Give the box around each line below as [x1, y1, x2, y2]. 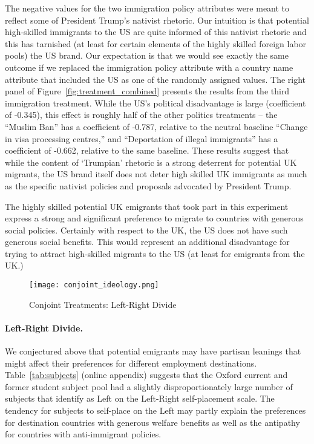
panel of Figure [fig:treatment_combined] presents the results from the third [5, 85, 290, 97]
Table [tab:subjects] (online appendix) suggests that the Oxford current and [5, 368, 288, 381]
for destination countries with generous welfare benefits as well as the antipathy [5, 416, 300, 428]
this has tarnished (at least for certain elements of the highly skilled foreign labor [5, 37, 307, 50]
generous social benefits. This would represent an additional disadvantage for [5, 235, 290, 248]
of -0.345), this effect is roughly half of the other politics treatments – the [5, 108, 278, 121]
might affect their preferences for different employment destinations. [5, 356, 257, 369]
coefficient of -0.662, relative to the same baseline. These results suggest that [5, 144, 289, 157]
